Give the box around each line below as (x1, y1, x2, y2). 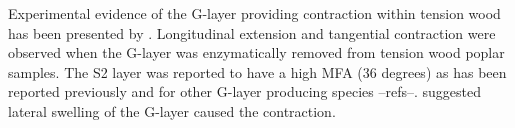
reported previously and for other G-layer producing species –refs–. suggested (8, 81, 482, 102)
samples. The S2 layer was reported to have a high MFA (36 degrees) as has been (8, 61, 507, 82)
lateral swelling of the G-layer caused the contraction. (8, 100, 336, 121)
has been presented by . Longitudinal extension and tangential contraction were (8, 22, 496, 43)
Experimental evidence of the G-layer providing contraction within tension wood (8, 3, 501, 23)
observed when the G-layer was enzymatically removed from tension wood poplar (8, 42, 505, 63)
